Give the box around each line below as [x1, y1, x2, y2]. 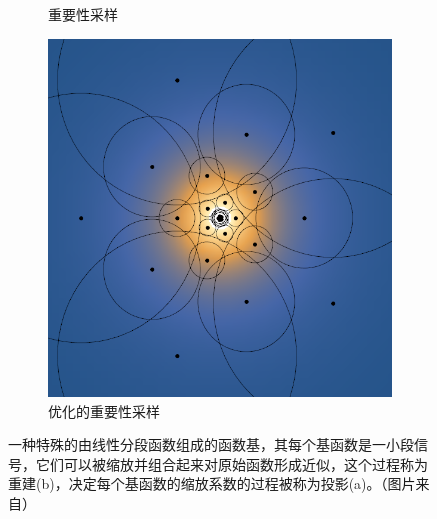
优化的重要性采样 [48, 400, 160, 421]
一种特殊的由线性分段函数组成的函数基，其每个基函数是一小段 [8, 434, 414, 455]
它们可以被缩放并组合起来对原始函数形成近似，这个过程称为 [35, 453, 428, 474]
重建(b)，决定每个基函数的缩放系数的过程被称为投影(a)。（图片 [8, 473, 416, 494]
